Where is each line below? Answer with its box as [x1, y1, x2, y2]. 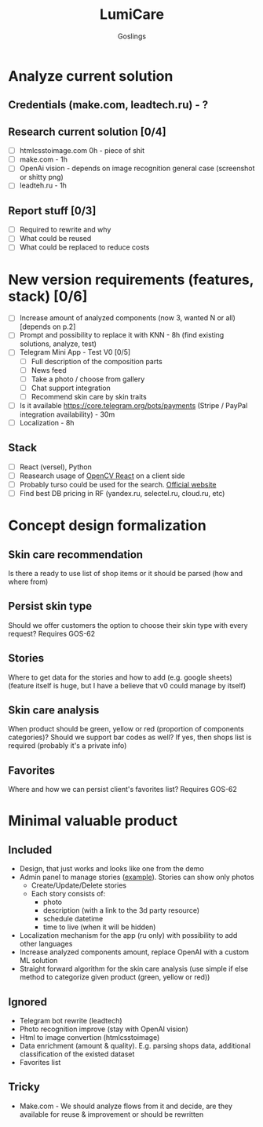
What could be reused [19, 234, 92, 243]
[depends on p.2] [19, 322, 76, 331]
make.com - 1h [19, 155, 68, 164]
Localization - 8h [19, 418, 75, 427]
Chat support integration [31, 383, 111, 392]
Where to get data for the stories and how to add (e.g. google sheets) [8, 673, 233, 682]
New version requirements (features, [8, 271, 254, 288]
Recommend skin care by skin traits [31, 392, 147, 401]
